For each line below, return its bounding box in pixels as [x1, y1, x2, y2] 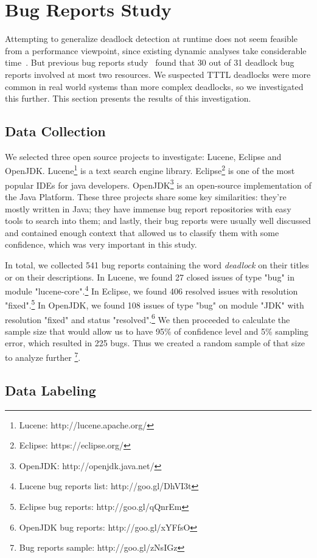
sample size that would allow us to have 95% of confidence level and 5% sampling [5, 324, 308, 337]
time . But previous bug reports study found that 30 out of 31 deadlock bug [5, 56, 294, 69]
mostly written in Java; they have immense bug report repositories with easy [5, 202, 291, 215]
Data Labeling [5, 380, 96, 399]
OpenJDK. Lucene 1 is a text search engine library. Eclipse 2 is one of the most [5, 162, 295, 177]
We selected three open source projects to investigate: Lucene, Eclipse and [5, 150, 282, 162]
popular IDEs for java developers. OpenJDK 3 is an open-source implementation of [5, 176, 312, 191]
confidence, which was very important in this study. [5, 238, 197, 251]
